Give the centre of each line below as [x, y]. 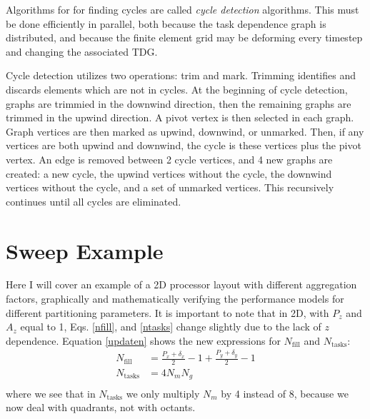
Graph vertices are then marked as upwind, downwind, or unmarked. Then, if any [185, 131]
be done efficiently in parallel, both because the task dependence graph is [166, 23]
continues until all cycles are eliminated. [94, 201]
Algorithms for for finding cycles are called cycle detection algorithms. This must [182, 9]
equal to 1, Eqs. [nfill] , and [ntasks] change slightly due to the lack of [171, 327]
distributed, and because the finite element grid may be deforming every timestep [184, 37]
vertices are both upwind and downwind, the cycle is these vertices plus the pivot [184, 145]
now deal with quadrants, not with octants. [101, 407]
